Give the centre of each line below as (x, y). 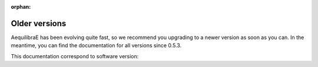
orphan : (21, 7)
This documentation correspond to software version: (75, 56)
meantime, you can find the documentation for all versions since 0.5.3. (96, 45)
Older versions (39, 23)
